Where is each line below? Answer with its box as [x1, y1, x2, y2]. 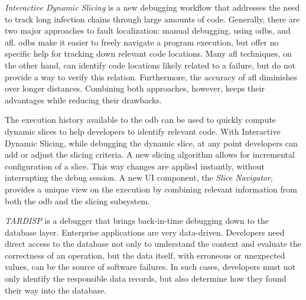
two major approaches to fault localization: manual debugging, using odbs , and [5, 24, 291, 37]
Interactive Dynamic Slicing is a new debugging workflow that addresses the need [5, 1, 300, 13]
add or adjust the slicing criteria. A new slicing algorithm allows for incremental [5, 148, 295, 161]
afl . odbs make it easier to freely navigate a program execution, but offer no [5, 35, 279, 48]
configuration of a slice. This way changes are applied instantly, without [5, 159, 265, 172]
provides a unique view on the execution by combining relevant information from [5, 182, 297, 195]
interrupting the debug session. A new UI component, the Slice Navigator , [5, 171, 273, 184]
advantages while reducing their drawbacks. [5, 93, 162, 106]
